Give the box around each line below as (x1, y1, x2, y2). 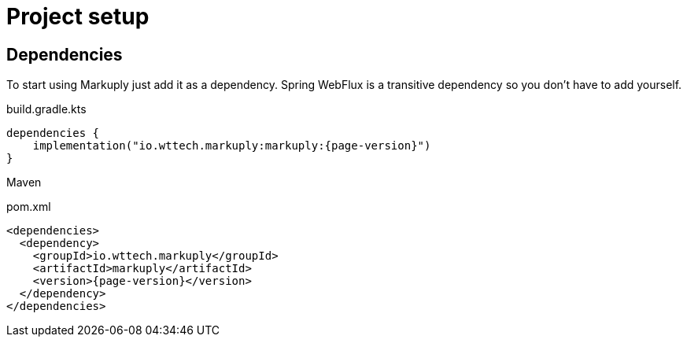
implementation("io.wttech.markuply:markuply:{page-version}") (32, 139, 431, 153)
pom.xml (6, 200, 51, 214)
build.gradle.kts (6, 102, 87, 116)
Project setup (6, 3, 150, 30)
